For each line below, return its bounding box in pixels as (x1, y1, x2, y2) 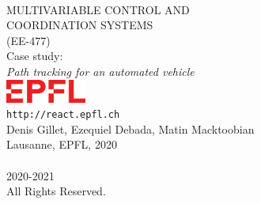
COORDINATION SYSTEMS (6, 17, 153, 33)
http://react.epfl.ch (6, 109, 120, 121)
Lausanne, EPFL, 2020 (6, 136, 117, 153)
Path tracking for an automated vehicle (6, 62, 195, 79)
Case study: (6, 47, 63, 64)
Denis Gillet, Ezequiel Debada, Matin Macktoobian (6, 120, 255, 137)
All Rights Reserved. (6, 183, 106, 199)
